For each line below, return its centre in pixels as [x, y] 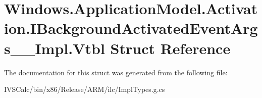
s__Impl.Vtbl [55, 48]
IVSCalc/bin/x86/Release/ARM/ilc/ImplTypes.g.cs [85, 89]
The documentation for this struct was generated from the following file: [116, 72]
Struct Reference [170, 48]
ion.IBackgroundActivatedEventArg [131, 28]
